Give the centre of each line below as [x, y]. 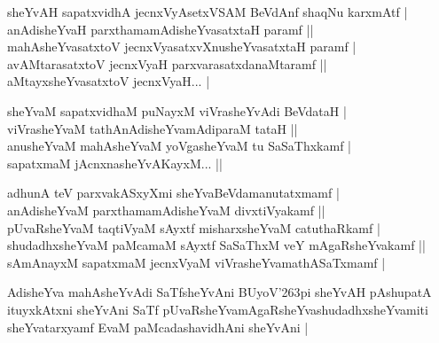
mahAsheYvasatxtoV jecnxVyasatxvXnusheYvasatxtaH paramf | [182, 47]
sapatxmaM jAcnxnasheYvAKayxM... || [115, 163]
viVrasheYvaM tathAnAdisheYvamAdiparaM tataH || [153, 128]
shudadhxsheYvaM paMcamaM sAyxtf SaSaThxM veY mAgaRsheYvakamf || [216, 245]
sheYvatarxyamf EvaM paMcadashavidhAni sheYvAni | [158, 327]
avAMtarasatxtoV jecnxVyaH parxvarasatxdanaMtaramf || [167, 63]
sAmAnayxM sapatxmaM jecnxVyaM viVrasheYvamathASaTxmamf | [196, 262]
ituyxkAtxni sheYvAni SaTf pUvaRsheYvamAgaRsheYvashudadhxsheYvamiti [218, 309]
